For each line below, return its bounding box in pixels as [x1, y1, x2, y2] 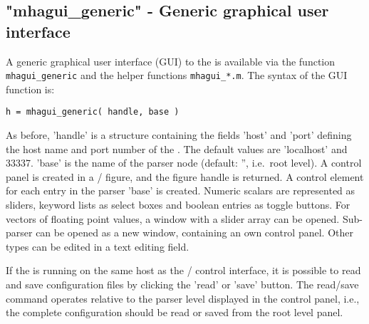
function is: [6, 81, 55, 96]
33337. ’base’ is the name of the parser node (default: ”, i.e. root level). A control [6, 155, 362, 170]
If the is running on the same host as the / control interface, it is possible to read [6, 263, 361, 278]
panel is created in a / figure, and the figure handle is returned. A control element [6, 169, 364, 184]
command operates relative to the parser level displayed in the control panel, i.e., [6, 291, 360, 305]
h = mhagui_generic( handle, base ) [6, 107, 180, 117]
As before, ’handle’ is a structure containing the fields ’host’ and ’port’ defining [6, 127, 352, 142]
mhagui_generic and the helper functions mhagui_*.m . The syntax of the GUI [6, 68, 348, 83]
